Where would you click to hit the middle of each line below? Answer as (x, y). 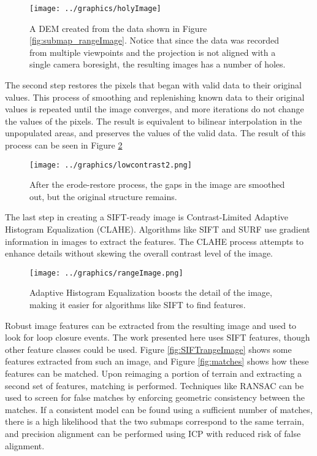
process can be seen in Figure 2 (64, 145)
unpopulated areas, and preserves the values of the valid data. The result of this (155, 133)
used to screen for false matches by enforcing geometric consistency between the (155, 397)
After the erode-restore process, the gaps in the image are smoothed (157, 184)
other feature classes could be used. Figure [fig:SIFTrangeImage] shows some (148, 349)
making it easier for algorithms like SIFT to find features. (138, 305)
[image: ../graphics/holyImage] (95, 9)
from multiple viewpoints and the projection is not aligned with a (153, 52)
